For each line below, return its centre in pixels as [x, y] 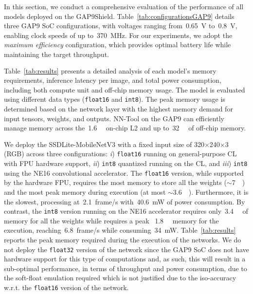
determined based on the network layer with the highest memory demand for [118, 109]
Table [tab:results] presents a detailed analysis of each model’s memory [110, 70]
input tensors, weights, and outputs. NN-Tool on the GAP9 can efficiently [114, 118]
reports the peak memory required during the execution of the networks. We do [123, 239]
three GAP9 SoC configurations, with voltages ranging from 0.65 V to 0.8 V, [121, 26]
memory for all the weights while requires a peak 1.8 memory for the [111, 220]
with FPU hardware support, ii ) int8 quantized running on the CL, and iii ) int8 [126, 163]
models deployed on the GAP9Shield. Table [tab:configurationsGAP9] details [119, 16]
